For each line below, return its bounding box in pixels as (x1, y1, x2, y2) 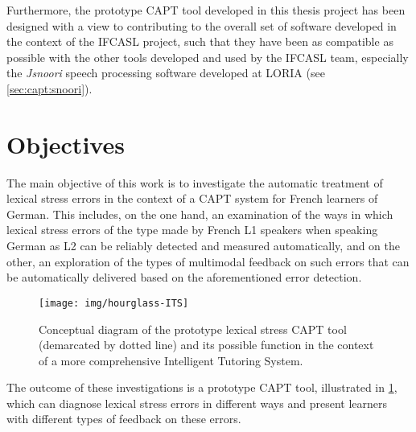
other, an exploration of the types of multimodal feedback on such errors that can (6, 253, 410, 269)
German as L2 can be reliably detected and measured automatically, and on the (6, 237, 401, 254)
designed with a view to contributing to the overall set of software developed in (6, 17, 397, 34)
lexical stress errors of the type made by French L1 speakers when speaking (6, 221, 378, 238)
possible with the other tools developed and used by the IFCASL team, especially (6, 48, 409, 65)
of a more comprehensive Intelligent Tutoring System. (39, 352, 303, 368)
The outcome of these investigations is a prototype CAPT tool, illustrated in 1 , (6, 379, 397, 396)
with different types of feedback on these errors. (6, 410, 241, 427)
